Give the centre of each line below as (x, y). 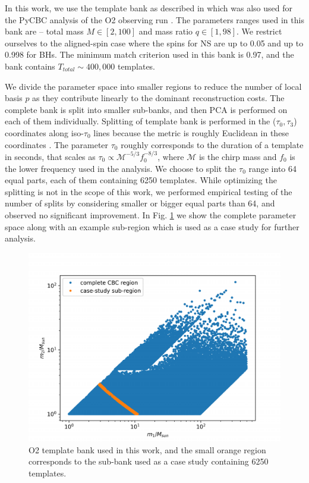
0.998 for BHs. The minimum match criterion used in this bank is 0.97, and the (149, 54)
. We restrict (259, 31)
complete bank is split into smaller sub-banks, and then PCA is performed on (146, 109)
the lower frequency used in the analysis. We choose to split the (121, 168)
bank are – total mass (44, 31)
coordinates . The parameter (57, 144)
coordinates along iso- (44, 132)
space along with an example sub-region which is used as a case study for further (152, 226)
